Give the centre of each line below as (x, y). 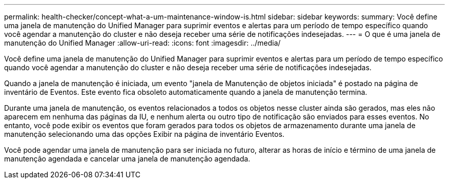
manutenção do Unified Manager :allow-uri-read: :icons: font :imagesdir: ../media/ (142, 43)
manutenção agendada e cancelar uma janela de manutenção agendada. (127, 159)
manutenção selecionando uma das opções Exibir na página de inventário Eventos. (144, 134)
